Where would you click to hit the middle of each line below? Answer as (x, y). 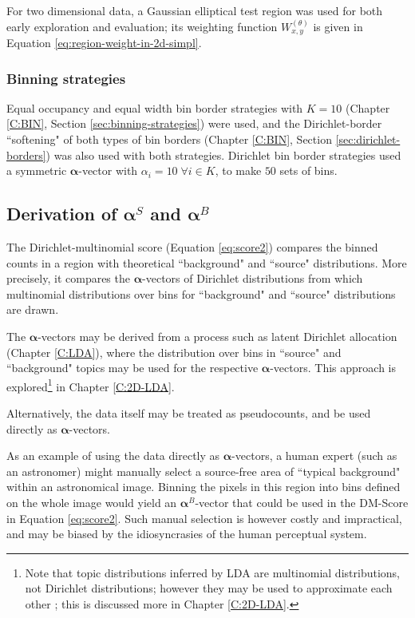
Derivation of (62, 214)
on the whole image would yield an (92, 502)
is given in (338, 26)
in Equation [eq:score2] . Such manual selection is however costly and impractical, (204, 518)
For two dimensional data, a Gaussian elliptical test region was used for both (195, 10)
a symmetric (37, 170)
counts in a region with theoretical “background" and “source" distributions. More (207, 262)
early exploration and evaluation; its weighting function (142, 26)
